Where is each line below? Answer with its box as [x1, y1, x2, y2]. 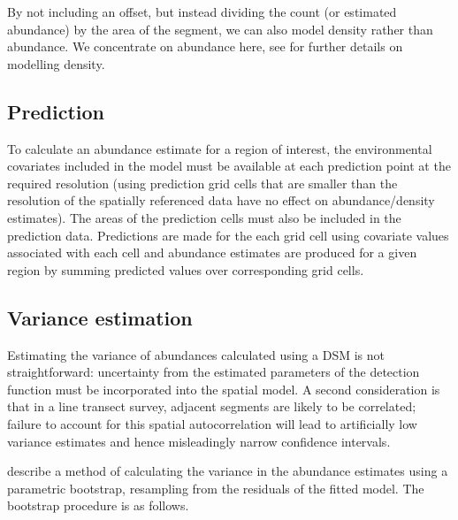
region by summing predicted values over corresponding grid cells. [7, 260, 364, 279]
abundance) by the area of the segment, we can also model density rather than [7, 19, 433, 38]
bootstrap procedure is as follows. [7, 496, 189, 515]
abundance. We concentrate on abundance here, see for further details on [7, 37, 403, 56]
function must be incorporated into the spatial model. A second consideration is [7, 379, 440, 398]
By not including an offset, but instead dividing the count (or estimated [7, 3, 397, 20]
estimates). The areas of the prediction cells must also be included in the [7, 208, 401, 226]
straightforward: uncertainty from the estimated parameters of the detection [7, 363, 420, 381]
